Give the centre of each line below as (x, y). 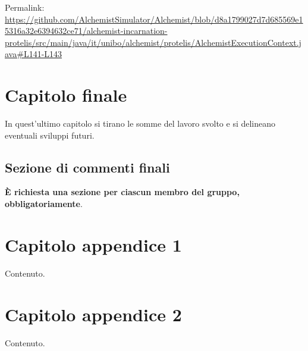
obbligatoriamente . (44, 204)
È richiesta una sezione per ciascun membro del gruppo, (122, 192)
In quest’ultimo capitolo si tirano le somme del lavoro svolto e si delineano (140, 123)
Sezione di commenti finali (87, 167)
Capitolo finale (66, 95)
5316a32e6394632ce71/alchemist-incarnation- (86, 31)
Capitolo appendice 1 (93, 244)
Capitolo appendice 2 (93, 314)
